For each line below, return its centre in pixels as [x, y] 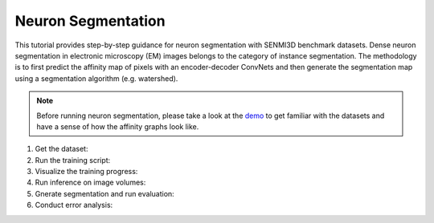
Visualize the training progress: [86, 172]
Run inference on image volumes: [90, 182]
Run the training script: [73, 160]
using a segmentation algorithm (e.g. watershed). [96, 78]
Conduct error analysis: [74, 205]
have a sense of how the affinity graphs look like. [118, 126]
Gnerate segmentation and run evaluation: [104, 193]
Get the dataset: [61, 149]
